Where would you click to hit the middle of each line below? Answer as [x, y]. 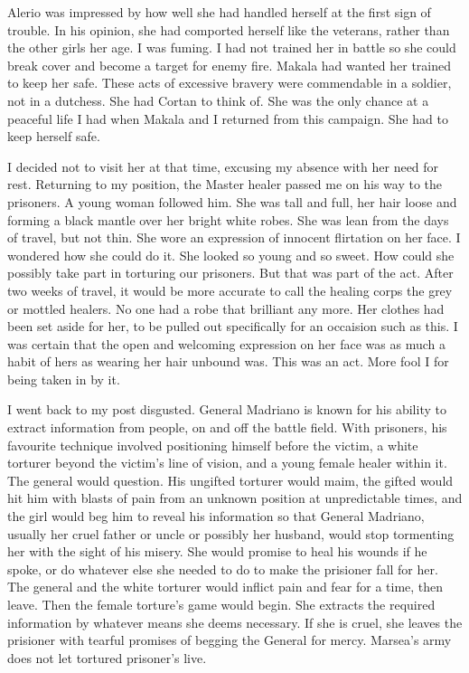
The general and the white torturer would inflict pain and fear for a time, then [225, 587]
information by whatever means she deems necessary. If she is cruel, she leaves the [235, 622]
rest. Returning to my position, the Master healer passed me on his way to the [225, 184]
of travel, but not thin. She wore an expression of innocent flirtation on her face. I [234, 237]
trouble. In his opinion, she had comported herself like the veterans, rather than [229, 29]
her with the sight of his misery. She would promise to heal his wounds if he [217, 551]
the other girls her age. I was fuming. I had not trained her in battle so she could [232, 47]
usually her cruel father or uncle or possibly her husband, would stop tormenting [231, 533]
